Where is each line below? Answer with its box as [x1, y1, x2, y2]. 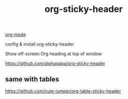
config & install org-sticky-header [5, 41, 74, 47]
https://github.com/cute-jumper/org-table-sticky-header [5, 88, 121, 94]
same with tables [5, 75, 60, 83]
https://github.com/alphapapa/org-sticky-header [5, 61, 106, 67]
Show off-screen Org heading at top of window [5, 51, 102, 57]
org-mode [5, 31, 26, 38]
